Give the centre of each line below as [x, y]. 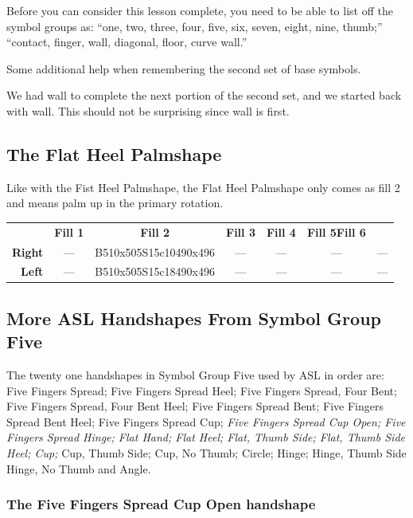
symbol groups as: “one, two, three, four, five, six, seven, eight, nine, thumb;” [195, 26]
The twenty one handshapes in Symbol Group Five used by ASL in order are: [195, 375]
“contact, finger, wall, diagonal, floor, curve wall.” [127, 42]
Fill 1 [69, 232]
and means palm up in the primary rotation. [115, 203]
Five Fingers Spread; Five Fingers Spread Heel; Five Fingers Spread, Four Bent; [202, 390]
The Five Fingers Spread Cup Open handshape [161, 504]
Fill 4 [281, 232]
